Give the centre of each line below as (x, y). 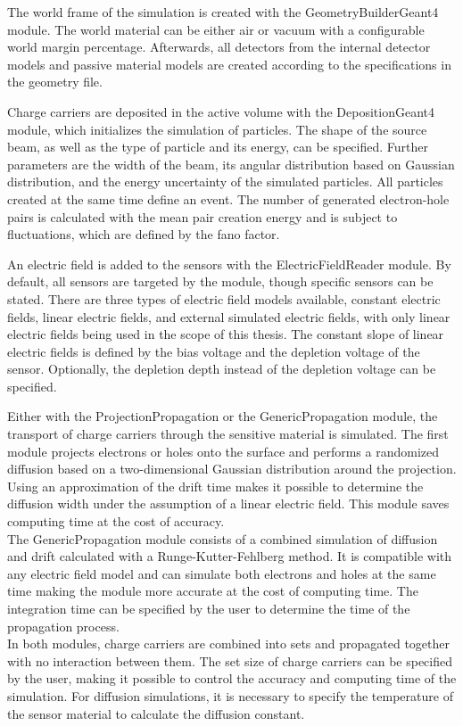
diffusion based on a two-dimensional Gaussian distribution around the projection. (232, 469)
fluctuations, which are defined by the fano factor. (144, 234)
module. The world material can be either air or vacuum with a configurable (216, 29)
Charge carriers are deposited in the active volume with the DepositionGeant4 (221, 111)
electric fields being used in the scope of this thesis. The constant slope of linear (226, 334)
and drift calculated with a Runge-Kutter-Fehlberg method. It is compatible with (230, 556)
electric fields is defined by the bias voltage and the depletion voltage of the (214, 351)
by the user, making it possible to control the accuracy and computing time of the (232, 678)
